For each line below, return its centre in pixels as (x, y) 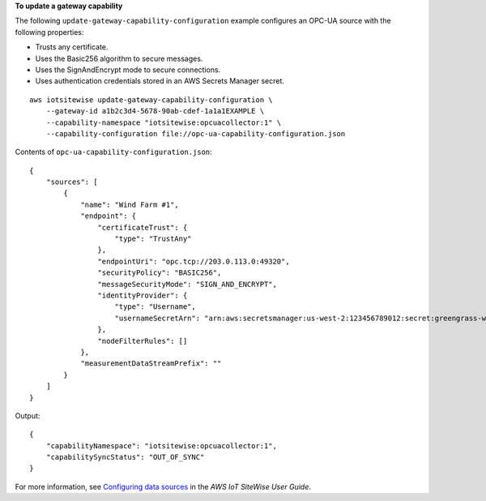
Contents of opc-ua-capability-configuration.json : (113, 152)
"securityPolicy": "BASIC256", (160, 273)
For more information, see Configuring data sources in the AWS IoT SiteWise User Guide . (163, 486)
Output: (28, 415)
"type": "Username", (155, 307)
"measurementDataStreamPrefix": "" (151, 364)
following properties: (49, 32)
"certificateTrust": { (143, 227)
